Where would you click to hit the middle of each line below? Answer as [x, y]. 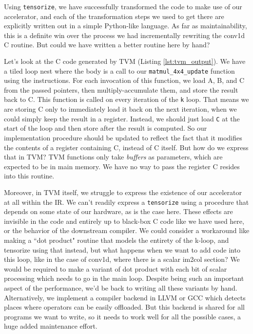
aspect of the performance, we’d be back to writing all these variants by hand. [121, 287]
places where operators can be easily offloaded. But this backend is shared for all [124, 307]
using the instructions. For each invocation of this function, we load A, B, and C [124, 80]
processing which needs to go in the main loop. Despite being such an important [124, 278]
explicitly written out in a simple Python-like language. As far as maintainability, [126, 26]
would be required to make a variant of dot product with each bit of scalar [116, 268]
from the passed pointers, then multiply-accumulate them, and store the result [121, 89]
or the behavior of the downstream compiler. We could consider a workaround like [127, 230]
